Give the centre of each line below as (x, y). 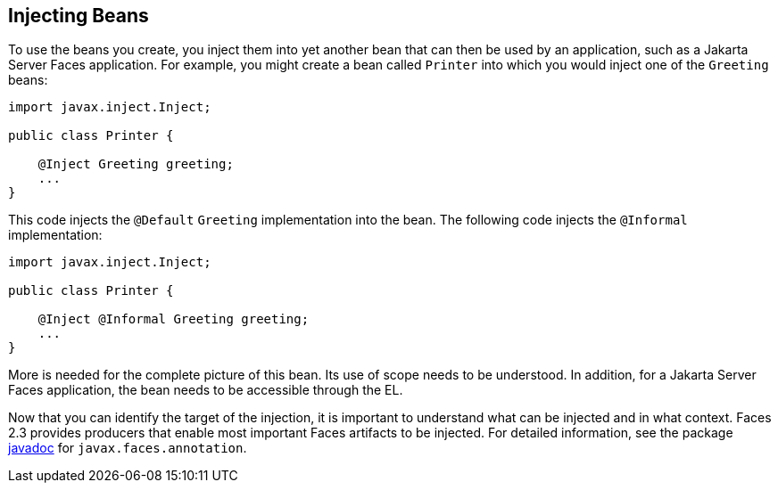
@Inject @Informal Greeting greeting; (174, 319)
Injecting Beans (79, 16)
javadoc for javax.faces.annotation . (128, 448)
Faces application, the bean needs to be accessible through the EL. (206, 390)
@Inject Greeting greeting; (136, 164)
